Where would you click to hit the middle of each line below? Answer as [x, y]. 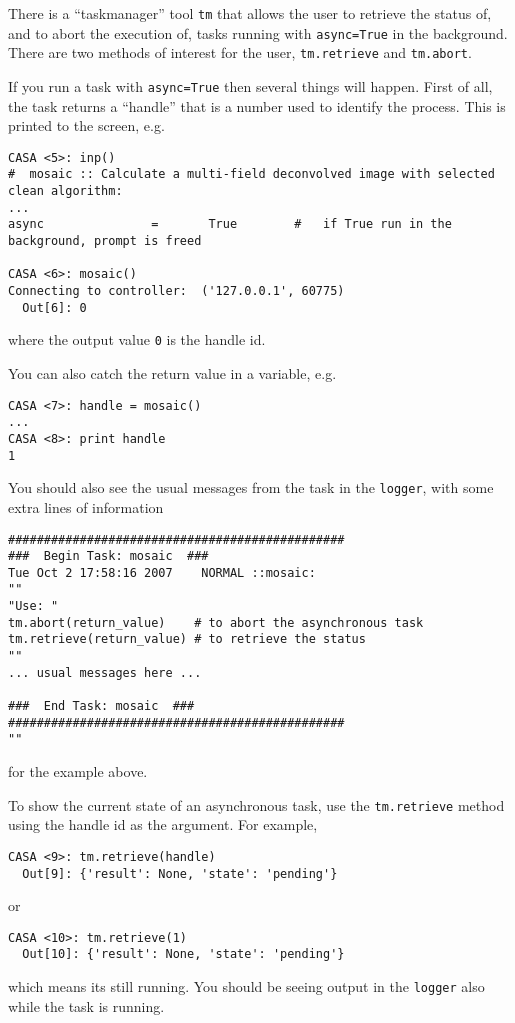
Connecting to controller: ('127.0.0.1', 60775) [176, 291]
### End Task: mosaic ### [101, 706]
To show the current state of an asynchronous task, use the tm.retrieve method [256, 804]
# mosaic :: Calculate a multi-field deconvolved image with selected [251, 174]
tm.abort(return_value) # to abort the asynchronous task [216, 622]
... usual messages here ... [105, 672]
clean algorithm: [65, 191]
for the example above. [78, 771]
